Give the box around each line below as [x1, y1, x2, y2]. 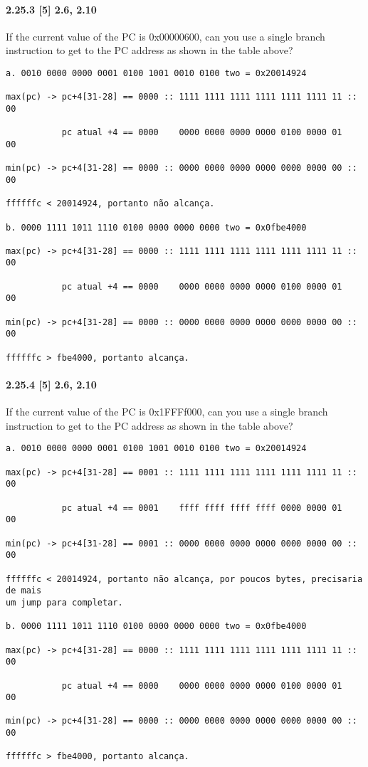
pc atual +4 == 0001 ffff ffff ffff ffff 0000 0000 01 [61, 502, 342, 513]
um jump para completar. [6, 597, 123, 608]
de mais [6, 586, 42, 596]
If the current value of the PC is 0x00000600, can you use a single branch [6, 28, 325, 43]
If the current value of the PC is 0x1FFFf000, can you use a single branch [6, 404, 328, 419]
